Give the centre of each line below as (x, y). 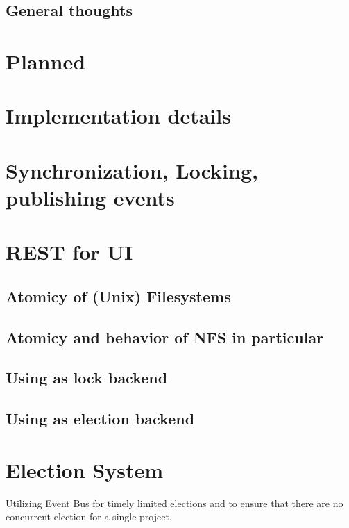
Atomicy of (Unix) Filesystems (118, 296)
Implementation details (118, 116)
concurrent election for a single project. (89, 517)
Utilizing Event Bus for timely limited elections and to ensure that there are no (174, 503)
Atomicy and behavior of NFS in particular (165, 337)
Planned (46, 61)
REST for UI (69, 252)
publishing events (90, 197)
